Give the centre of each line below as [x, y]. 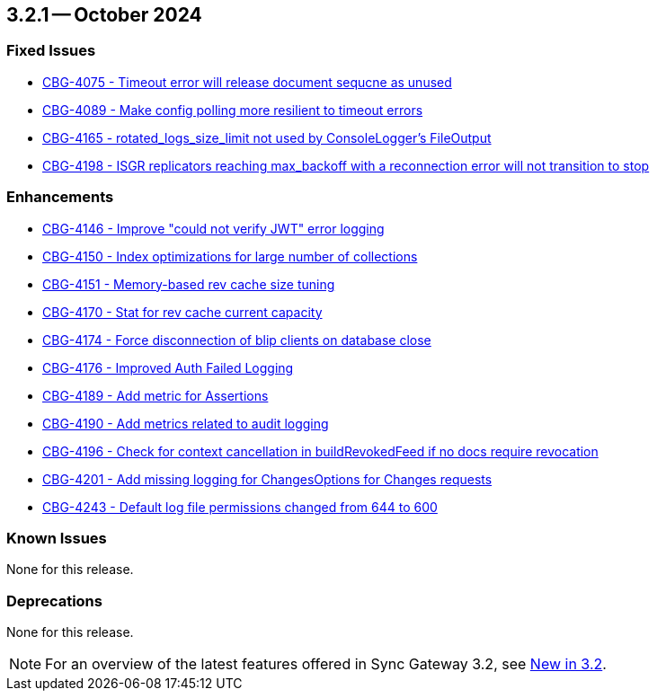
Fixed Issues [51, 51]
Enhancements [60, 197]
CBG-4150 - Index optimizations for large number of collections [230, 256]
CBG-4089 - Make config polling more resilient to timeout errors [233, 110]
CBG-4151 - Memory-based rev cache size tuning [189, 284]
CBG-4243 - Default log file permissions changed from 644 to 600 [240, 507]
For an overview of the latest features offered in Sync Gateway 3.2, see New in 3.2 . [326, 664]
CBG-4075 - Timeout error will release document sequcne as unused [247, 82]
